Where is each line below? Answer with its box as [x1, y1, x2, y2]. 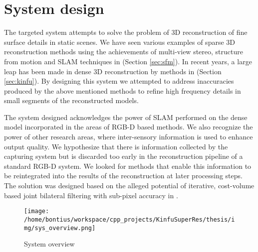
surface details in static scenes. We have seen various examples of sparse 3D [4, 36, 235, 47]
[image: [24, 208, 49, 215]
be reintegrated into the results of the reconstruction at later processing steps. [4, 170, 243, 181]
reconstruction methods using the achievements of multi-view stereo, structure [4, 46, 243, 57]
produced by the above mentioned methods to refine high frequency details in [4, 85, 241, 96]
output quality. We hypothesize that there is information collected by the [4, 141, 228, 151]
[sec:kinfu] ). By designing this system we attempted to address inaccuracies [4, 76, 234, 86]
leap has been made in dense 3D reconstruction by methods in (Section [4, 66, 222, 76]
